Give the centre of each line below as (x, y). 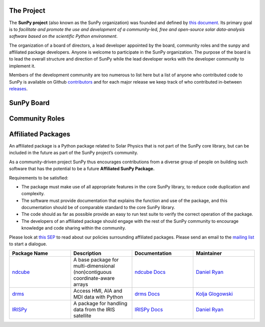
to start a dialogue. (28, 244)
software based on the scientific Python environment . (63, 36)
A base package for (96, 260)
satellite (82, 316)
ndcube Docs (150, 272)
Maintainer (209, 253)
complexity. (33, 194)
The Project (27, 11)
